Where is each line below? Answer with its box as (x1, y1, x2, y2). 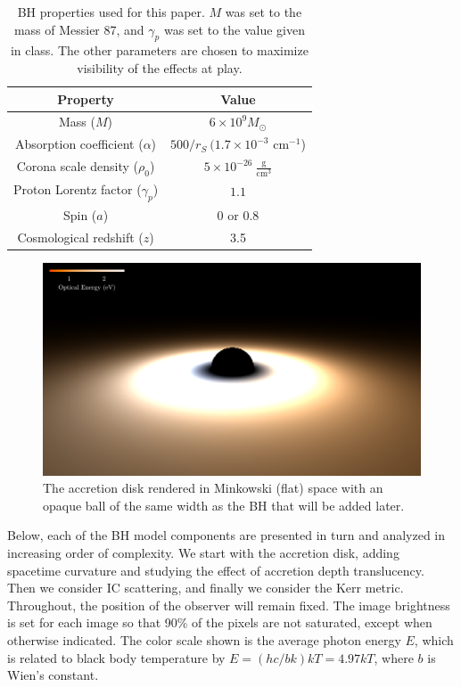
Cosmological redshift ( (17, 228, 144, 247)
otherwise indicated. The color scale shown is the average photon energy (7, 630, 401, 649)
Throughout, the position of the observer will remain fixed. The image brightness (7, 595, 450, 614)
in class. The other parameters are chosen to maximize (10, 41, 309, 60)
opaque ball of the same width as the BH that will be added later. (43, 495, 405, 514)
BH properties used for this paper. (17, 3, 205, 20)
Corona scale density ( (16, 157, 138, 176)
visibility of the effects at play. (77, 58, 243, 77)
